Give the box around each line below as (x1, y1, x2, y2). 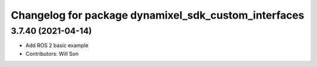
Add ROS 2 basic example (25, 42, 89, 49)
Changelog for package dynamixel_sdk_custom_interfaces (11, 9, 305, 22)
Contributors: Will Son (25, 50, 79, 57)
